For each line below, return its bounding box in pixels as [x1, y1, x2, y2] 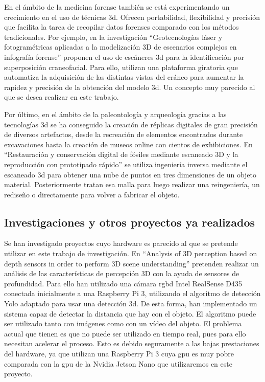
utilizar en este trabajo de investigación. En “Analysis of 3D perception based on [4, 248, 257, 259]
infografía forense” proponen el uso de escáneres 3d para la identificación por [4, 51, 244, 62]
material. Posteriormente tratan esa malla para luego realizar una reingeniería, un [4, 179, 260, 190]
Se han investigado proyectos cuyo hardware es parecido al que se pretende [4, 238, 238, 249]
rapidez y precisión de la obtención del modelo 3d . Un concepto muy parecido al [4, 81, 255, 92]
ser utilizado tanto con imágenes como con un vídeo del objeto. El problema [4, 318, 242, 329]
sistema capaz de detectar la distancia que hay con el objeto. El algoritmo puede [4, 308, 256, 319]
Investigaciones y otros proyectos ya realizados [4, 214, 255, 230]
